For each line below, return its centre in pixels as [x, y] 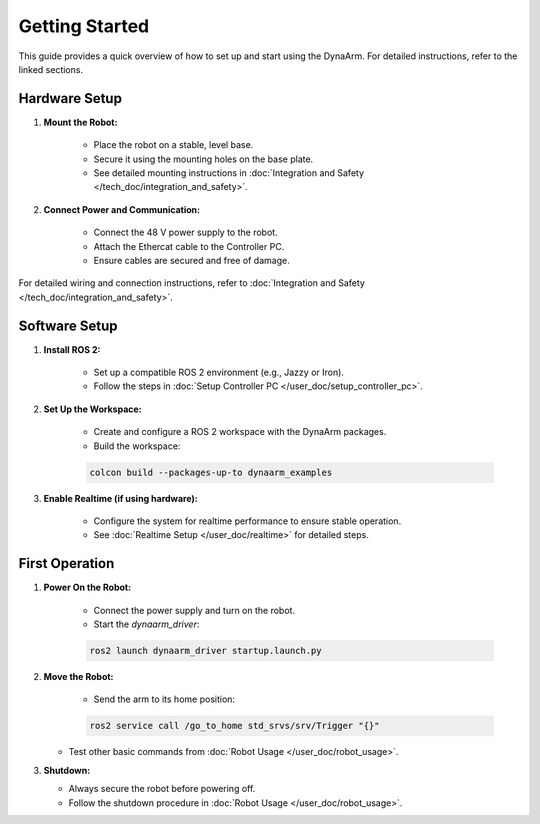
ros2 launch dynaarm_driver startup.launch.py [205, 651]
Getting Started [84, 26]
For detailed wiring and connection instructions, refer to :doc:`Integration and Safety [191, 283]
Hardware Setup [70, 98]
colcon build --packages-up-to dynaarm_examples [211, 472]
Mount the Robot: [80, 122]
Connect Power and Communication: [121, 209]
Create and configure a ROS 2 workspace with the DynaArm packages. [240, 432]
